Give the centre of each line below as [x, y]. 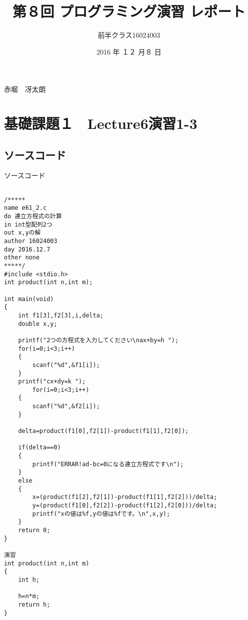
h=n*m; [29, 596]
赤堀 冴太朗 [25, 89]
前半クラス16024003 [129, 35]
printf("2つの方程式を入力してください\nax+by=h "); [98, 340]
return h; [34, 604]
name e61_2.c [25, 208]
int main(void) [29, 299]
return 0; [34, 530]
